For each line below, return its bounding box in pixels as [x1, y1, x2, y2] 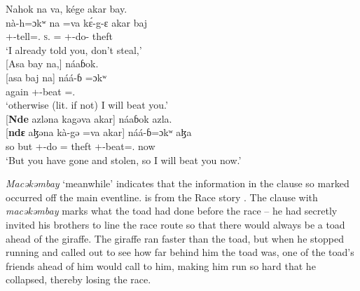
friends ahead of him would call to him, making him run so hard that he [6, 258, 316, 273]
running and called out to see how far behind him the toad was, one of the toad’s [6, 245, 354, 259]
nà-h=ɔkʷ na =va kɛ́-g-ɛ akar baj [6, 15, 148, 29]
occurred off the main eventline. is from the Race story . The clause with [6, 189, 318, 204]
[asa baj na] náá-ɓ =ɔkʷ [6, 69, 107, 84]
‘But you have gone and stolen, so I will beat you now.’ [6, 152, 242, 167]
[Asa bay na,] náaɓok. [6, 56, 99, 71]
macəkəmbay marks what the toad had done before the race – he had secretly [6, 203, 338, 218]
